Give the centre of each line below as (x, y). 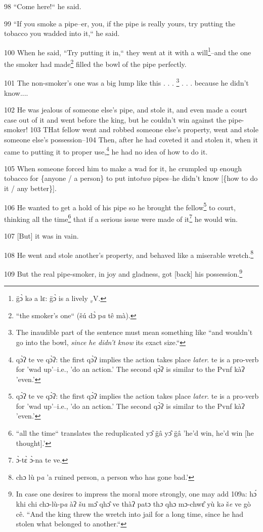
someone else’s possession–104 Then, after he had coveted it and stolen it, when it (131, 139)
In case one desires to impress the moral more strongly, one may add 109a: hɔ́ (136, 494)
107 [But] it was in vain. (41, 236)
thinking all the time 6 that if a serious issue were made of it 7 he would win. (121, 218)
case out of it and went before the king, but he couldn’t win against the (115, 119)
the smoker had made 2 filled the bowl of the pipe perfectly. (95, 63)
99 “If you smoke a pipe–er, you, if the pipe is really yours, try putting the (120, 23)
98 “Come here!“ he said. (43, 6)
